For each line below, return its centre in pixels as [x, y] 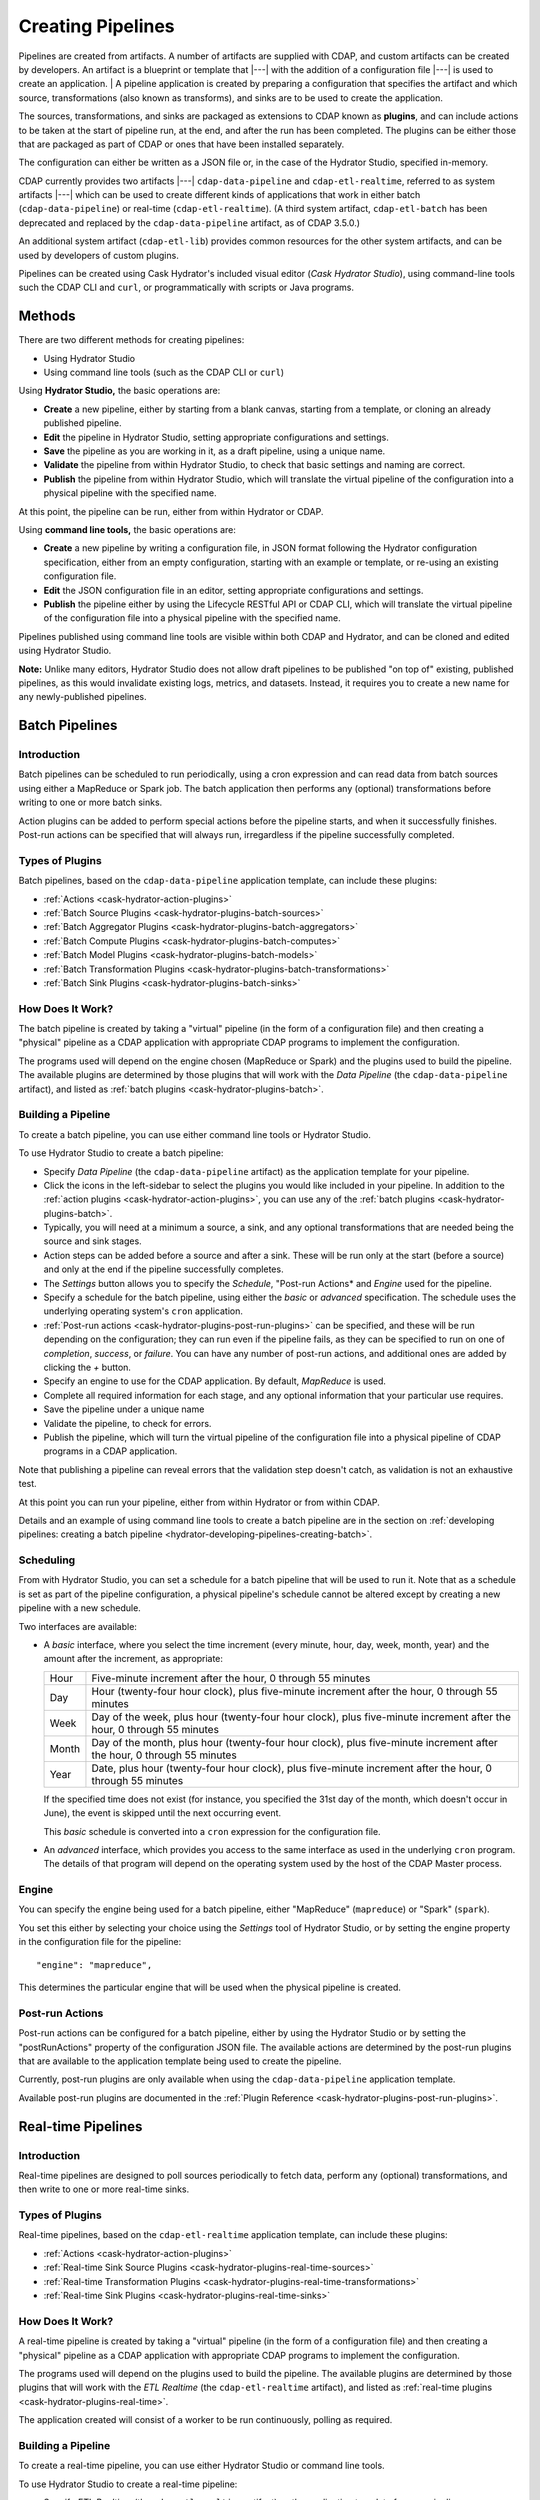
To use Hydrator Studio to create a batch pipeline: [121, 1153]
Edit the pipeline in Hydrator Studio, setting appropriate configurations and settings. [216, 437]
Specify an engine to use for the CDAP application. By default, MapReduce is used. [215, 1381]
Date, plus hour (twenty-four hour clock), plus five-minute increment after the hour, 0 [291, 1768]
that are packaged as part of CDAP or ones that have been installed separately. [181, 144]
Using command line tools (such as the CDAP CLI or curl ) [164, 372]
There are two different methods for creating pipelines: [131, 340]
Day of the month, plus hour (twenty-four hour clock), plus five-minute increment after [295, 1742]
